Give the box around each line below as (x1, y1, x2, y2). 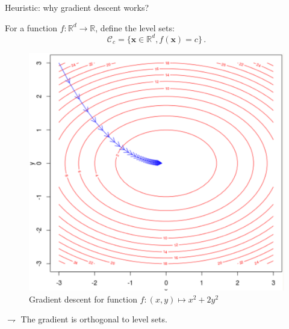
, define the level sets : (95, 21, 175, 34)
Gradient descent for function (29, 292, 137, 305)
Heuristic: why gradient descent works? (5, 1, 149, 13)
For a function (5, 21, 57, 34)
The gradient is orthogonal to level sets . (20, 313, 167, 325)
